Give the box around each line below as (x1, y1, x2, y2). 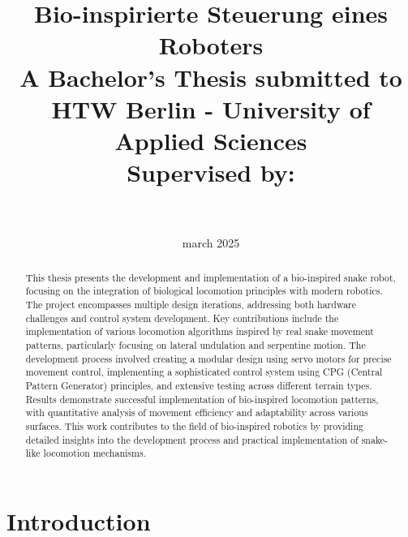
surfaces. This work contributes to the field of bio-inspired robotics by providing (25, 419, 363, 432)
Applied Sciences (114, 123, 307, 157)
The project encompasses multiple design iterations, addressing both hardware (25, 297, 357, 311)
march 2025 (182, 234, 240, 251)
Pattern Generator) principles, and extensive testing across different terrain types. (25, 378, 372, 392)
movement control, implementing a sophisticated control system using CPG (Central (25, 365, 383, 379)
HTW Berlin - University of (51, 92, 371, 125)
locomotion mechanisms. (43, 446, 146, 460)
